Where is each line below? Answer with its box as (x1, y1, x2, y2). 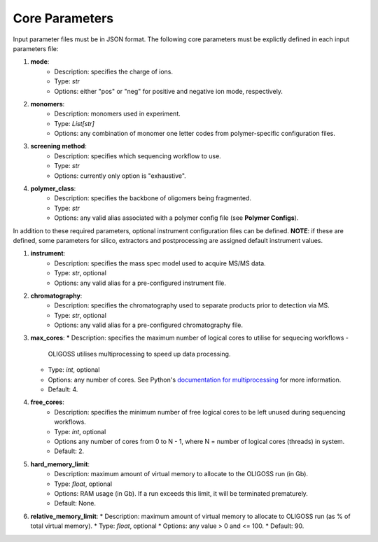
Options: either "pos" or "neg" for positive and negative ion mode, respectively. (54, 87, 283, 95)
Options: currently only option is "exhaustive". (54, 172, 187, 180)
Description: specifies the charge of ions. (54, 67, 174, 76)
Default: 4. (48, 385, 78, 394)
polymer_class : (30, 184, 76, 193)
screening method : (30, 142, 87, 151)
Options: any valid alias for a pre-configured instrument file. (54, 279, 227, 287)
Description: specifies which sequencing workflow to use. (54, 151, 222, 160)
